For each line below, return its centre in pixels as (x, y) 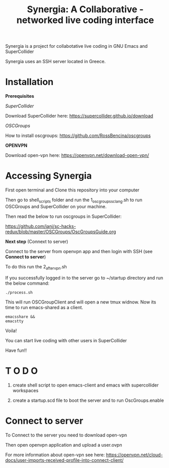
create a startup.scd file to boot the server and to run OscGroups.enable (88, 400)
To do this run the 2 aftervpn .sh (36, 267)
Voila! (11, 331)
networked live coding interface (85, 20)
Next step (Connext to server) (37, 241)
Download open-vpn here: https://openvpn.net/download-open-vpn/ (77, 155)
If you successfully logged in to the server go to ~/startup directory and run (84, 278)
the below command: (27, 283)
